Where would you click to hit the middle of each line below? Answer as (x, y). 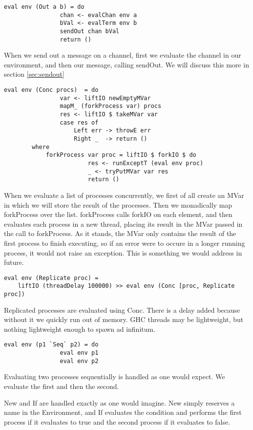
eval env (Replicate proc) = (51, 278)
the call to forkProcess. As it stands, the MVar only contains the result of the (120, 233)
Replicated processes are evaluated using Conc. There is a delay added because (122, 310)
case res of (79, 122)
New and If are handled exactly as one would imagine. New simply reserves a (119, 402)
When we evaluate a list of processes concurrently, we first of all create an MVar (124, 195)
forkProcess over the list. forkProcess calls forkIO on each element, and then (118, 214)
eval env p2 (79, 361)
